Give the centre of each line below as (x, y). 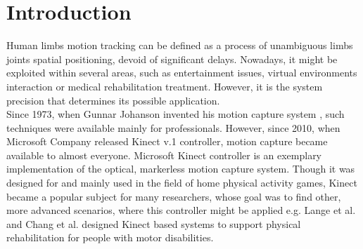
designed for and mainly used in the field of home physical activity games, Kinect (182, 183)
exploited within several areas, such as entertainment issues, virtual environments (182, 73)
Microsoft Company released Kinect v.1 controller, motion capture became (167, 141)
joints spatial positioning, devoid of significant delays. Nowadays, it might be (172, 59)
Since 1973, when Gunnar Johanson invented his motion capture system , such (176, 114)
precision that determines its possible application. (113, 100)
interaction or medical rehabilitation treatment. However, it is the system (165, 86)
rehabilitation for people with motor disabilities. (110, 237)
